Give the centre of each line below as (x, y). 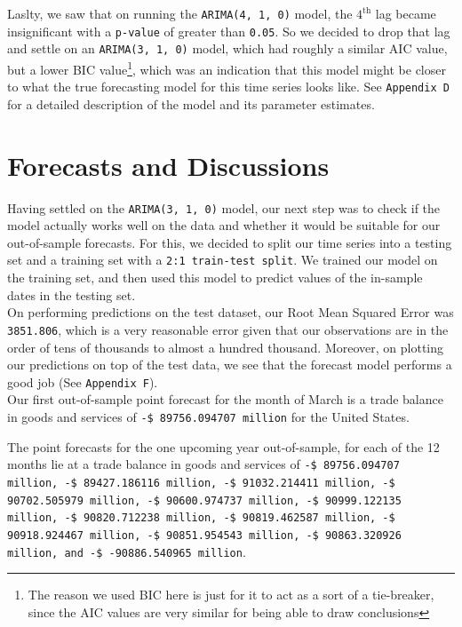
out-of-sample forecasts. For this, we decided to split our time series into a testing (230, 242)
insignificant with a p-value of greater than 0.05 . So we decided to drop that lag (229, 31)
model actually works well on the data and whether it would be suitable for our (224, 225)
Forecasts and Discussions (168, 165)
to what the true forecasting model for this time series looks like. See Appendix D (228, 87)
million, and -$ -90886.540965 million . (127, 551)
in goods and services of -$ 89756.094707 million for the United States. (208, 416)
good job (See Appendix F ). (83, 381)
